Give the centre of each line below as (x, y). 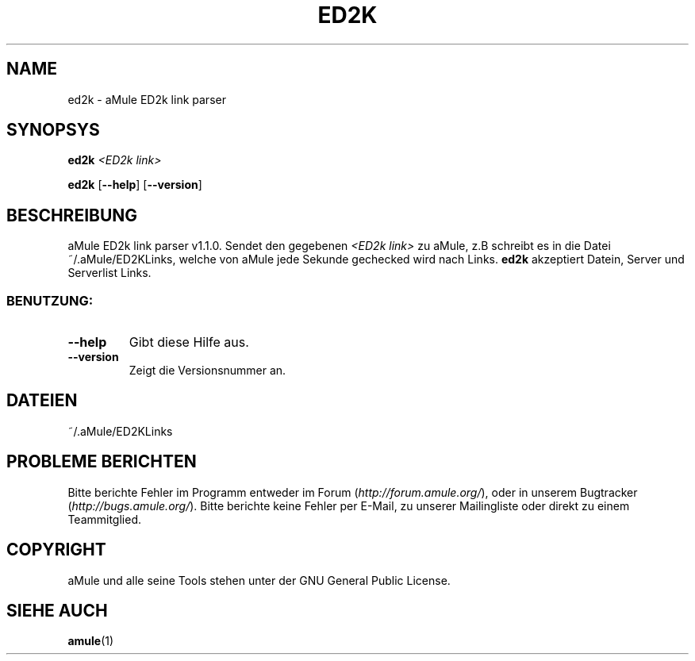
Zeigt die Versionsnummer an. (207, 371)
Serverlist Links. (109, 273)
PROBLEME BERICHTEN (102, 462)
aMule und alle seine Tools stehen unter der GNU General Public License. (259, 580)
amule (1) (91, 641)
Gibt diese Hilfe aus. (189, 342)
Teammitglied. (104, 519)
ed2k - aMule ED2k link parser (147, 99)
